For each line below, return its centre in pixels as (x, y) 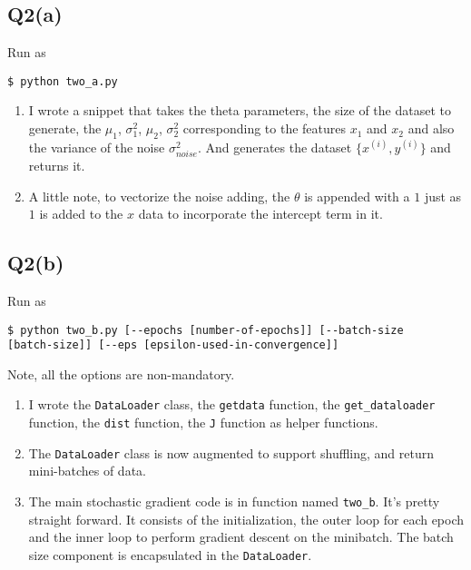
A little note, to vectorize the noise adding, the (159, 196)
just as (443, 196)
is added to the (81, 214)
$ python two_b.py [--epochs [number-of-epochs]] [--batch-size (206, 330)
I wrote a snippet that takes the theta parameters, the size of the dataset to (240, 110)
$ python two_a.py (63, 81)
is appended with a (357, 196)
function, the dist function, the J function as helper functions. (203, 423)
